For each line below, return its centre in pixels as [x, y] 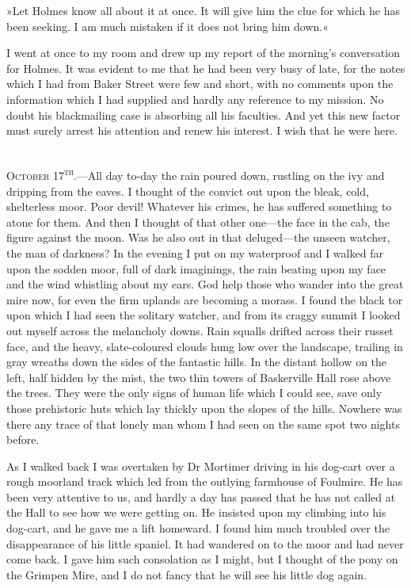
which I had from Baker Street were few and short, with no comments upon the [200, 84]
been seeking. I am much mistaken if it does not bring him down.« [168, 26]
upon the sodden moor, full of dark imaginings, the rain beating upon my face [196, 268]
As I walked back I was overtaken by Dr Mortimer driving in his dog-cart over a [201, 466]
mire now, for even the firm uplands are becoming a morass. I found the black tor [205, 299]
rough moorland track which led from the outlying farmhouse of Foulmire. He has [205, 481]
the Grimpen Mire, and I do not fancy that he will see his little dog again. [186, 574]
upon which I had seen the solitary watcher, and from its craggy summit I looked [204, 315]
